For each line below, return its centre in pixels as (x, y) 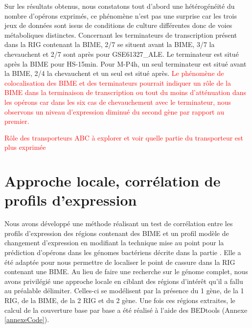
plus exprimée (25, 147)
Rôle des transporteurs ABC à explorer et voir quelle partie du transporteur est (124, 137)
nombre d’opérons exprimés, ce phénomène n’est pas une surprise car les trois (121, 15)
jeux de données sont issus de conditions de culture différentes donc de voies (118, 25)
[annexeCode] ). (27, 319)
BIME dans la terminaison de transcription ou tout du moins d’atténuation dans (126, 92)
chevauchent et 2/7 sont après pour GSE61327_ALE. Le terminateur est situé (122, 54)
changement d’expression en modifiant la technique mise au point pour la (114, 243)
